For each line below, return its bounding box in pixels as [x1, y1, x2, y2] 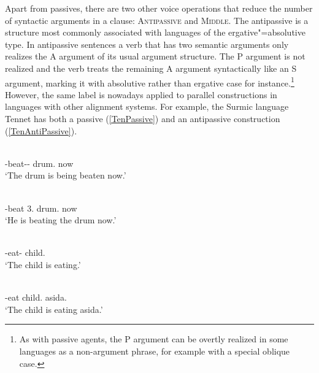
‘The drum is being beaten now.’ [5, 169, 126, 182]
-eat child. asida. [5, 291, 67, 304]
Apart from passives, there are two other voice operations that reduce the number [5, 2, 313, 14]
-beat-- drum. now [5, 156, 74, 169]
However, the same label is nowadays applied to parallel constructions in [5, 88, 277, 101]
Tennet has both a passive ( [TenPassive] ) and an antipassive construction [5, 112, 280, 125]
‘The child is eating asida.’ [5, 302, 103, 315]
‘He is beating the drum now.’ [5, 213, 117, 226]
